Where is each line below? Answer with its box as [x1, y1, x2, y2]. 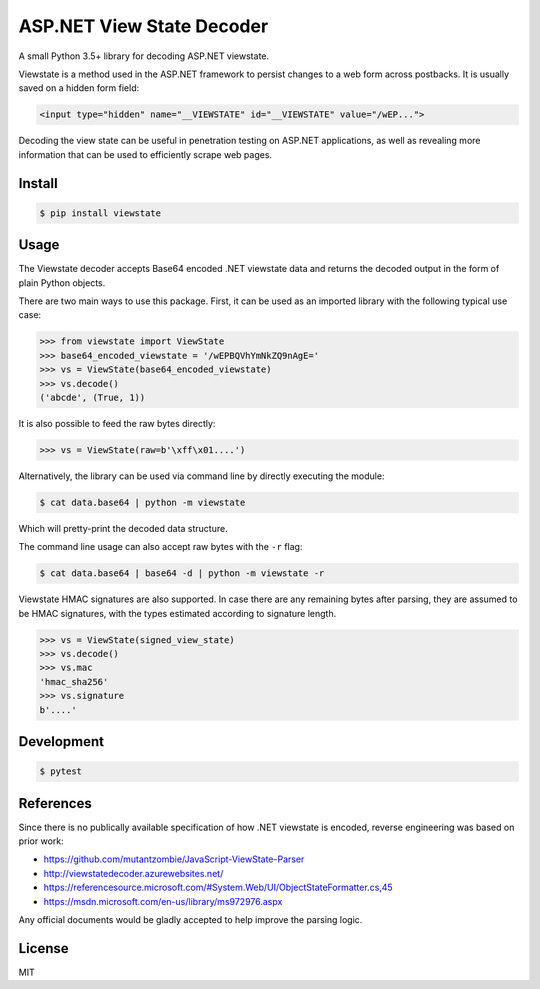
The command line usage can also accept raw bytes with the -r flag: [18, 541, 303, 553]
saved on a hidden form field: [18, 82, 140, 94]
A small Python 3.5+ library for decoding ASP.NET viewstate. [18, 50, 270, 62]
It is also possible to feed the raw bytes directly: [18, 417, 216, 429]
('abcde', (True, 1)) [39, 391, 146, 403]
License [18, 940, 69, 957]
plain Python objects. [18, 276, 106, 289]
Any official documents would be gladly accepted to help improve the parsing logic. [18, 913, 363, 925]
